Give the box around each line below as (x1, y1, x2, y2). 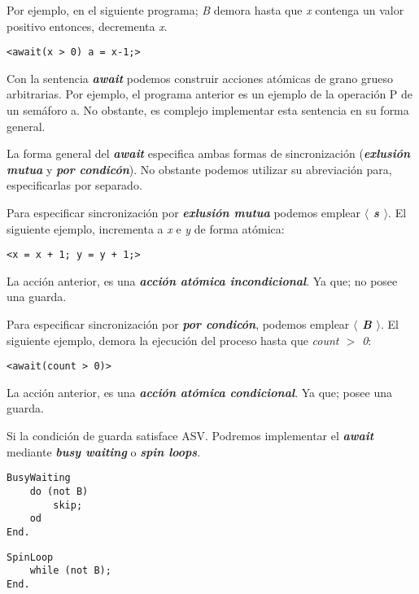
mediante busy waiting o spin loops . (7, 443, 201, 460)
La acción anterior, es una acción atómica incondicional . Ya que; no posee (7, 272, 398, 289)
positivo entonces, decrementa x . (7, 17, 168, 34)
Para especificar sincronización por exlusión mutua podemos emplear (7, 204, 361, 221)
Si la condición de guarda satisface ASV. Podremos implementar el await (7, 427, 374, 444)
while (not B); (29, 565, 111, 577)
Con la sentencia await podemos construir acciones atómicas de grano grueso (7, 69, 393, 86)
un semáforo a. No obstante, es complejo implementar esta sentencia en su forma (7, 102, 409, 119)
